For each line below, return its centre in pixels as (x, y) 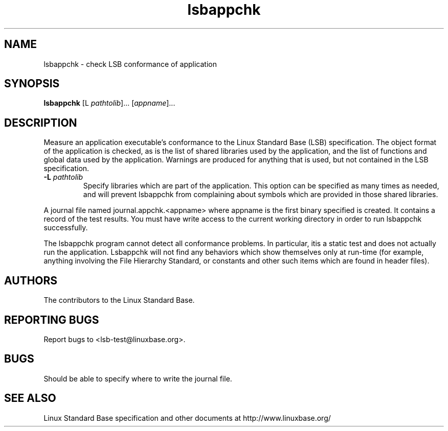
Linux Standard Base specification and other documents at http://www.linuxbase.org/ (187, 418)
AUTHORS (31, 280)
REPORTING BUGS (52, 320)
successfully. (66, 228)
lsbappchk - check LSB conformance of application (130, 64)
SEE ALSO (30, 398)
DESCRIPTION (41, 123)
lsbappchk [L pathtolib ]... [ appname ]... (109, 103)
